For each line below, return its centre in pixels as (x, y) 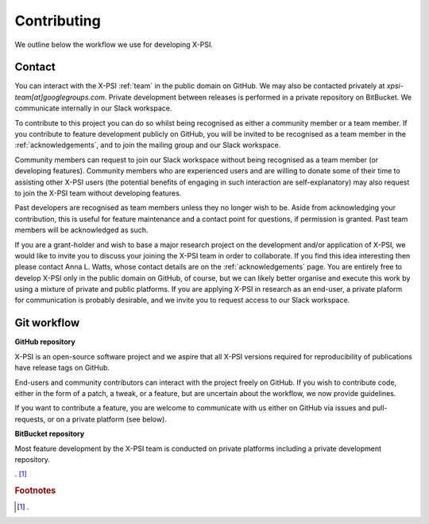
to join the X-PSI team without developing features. (98, 193)
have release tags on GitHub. (62, 368)
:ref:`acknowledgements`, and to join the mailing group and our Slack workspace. (148, 145)
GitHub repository (45, 342)
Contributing (58, 21)
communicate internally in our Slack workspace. (93, 108)
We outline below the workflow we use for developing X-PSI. (114, 45)
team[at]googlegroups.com (60, 97)
